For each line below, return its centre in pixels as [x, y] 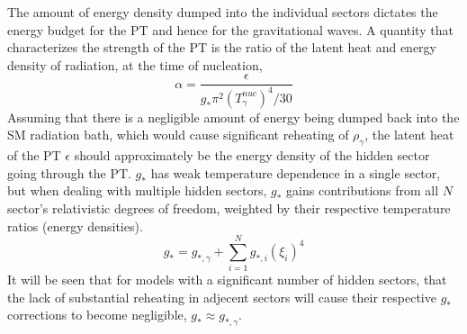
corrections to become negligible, [97, 315]
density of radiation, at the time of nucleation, [135, 64]
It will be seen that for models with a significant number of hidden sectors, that [227, 280]
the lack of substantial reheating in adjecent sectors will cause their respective [222, 297]
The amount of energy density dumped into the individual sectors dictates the [223, 12]
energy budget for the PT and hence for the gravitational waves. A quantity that [230, 29]
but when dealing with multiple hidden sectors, [137, 190]
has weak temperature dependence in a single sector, [296, 172]
